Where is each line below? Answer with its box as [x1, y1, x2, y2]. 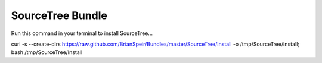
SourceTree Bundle [11, 9, 107, 22]
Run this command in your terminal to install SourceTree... [11, 30, 153, 37]
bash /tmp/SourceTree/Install [11, 49, 83, 56]
